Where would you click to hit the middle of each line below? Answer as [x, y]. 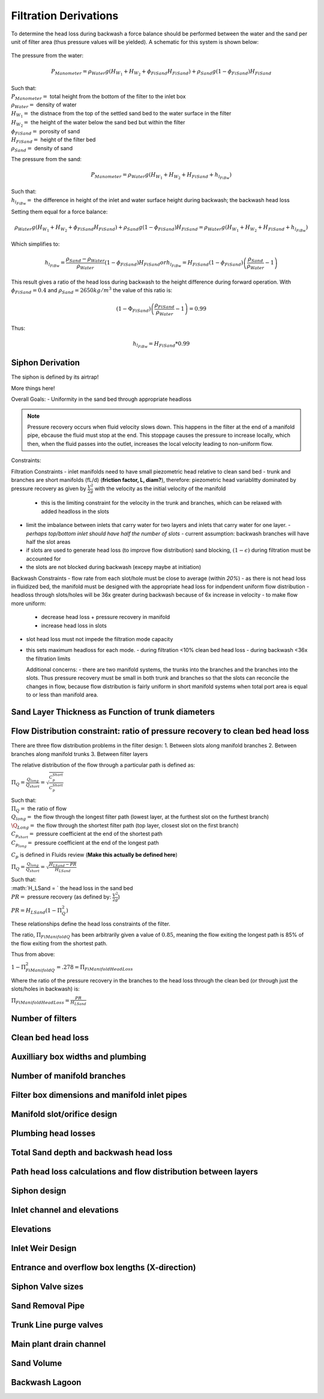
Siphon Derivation [46, 363]
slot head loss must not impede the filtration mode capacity [100, 639]
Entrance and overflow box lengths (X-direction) [103, 1268]
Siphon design [39, 1191]
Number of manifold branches [68, 1076]
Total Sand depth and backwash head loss [92, 1152]
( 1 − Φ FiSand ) [133, 309]
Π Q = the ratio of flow [39, 809]
